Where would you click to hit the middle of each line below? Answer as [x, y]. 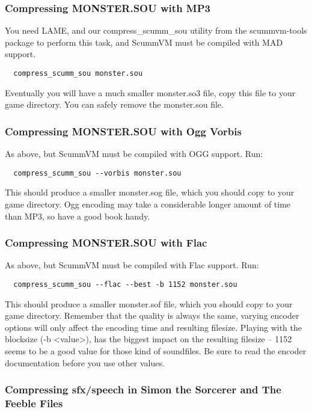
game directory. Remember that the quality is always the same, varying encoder [152, 315]
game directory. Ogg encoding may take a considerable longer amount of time [148, 204]
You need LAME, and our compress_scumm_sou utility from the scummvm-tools [156, 30]
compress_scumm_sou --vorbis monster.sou [97, 173]
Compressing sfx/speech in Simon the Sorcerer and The [143, 389]
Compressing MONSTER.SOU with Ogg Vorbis [123, 131]
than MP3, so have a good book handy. [78, 216]
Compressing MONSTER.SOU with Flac [106, 243]
